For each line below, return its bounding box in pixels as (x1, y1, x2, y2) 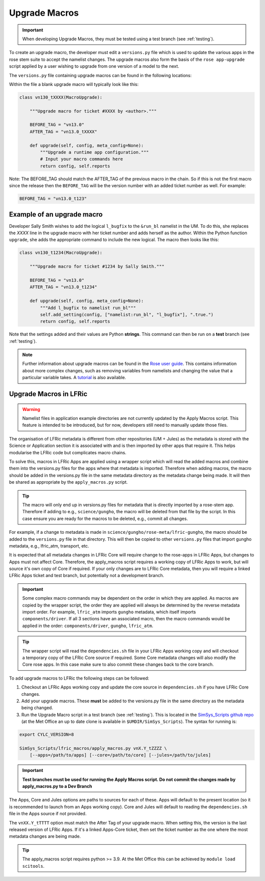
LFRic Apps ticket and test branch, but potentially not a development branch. (9, 573, 164, 578)
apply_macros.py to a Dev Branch (22, 783, 92, 789)
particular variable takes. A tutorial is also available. (22, 375, 126, 381)
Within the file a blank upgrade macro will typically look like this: (9, 81, 139, 87)
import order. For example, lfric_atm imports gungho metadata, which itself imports (22, 609, 196, 615)
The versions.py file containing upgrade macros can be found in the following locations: (9, 72, 192, 78)
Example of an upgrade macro (9, 210, 103, 219)
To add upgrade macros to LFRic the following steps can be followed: (9, 675, 150, 681)
